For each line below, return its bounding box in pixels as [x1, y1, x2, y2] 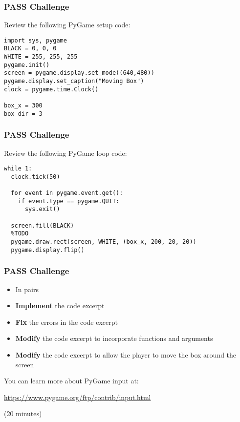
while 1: [4, 165, 32, 172]
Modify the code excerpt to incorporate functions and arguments [15, 333, 213, 343]
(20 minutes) [4, 408, 42, 419]
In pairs [15, 284, 39, 294]
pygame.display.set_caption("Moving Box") [4, 78, 144, 85]
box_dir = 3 [4, 110, 43, 117]
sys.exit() [24, 206, 60, 213]
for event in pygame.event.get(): [11, 190, 123, 197]
